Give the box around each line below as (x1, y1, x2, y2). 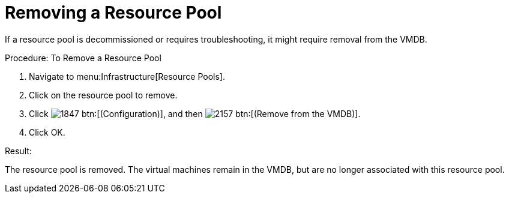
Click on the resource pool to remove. (29, 89, 178, 100)
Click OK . (29, 127, 65, 137)
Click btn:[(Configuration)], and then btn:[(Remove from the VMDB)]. (29, 108, 361, 119)
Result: (5, 145, 32, 156)
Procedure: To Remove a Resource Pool (5, 52, 161, 63)
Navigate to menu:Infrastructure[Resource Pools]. (29, 71, 226, 82)
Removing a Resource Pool (5, 2, 222, 23)
